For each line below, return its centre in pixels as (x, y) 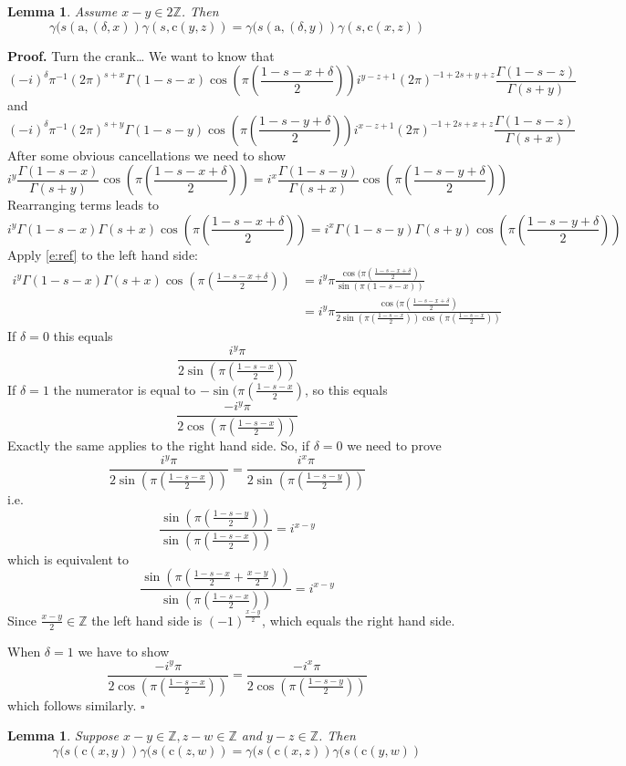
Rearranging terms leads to (83, 205)
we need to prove (394, 445)
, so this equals (346, 389)
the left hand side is (147, 620)
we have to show (124, 651)
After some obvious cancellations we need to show (147, 155)
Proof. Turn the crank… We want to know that (141, 55)
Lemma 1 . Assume (63, 11)
